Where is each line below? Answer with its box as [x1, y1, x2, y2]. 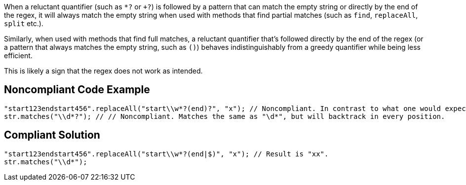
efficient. [4, 51, 33, 60]
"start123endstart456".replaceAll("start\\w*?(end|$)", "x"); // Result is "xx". [4, 149, 329, 158]
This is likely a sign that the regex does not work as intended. [4, 67, 203, 75]
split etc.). [4, 19, 43, 28]
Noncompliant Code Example [4, 83, 150, 96]
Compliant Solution [4, 129, 100, 142]
